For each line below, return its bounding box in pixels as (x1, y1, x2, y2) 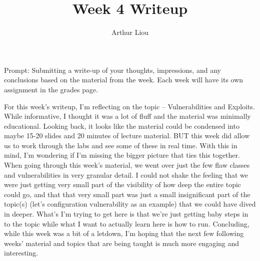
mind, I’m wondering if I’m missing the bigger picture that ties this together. (4, 150, 240, 160)
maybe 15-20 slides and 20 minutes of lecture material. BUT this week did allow (4, 130, 250, 141)
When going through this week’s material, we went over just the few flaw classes (4, 160, 250, 170)
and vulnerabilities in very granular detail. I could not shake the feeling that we (4, 169, 248, 180)
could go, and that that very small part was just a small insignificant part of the (4, 189, 250, 199)
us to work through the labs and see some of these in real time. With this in (4, 140, 237, 150)
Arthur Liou (111, 27, 149, 37)
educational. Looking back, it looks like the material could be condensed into (4, 120, 239, 131)
